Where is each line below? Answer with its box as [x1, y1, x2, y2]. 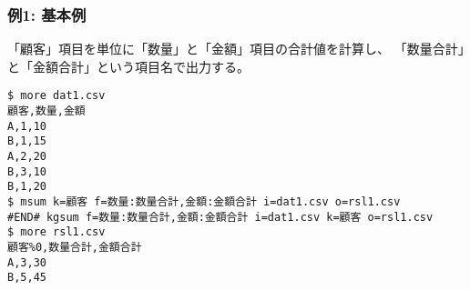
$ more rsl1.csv [7, 225, 106, 239]
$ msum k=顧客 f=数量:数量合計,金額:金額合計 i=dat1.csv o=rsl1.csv [7, 195, 401, 208]
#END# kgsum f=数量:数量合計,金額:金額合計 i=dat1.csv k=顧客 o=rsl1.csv [7, 210, 434, 224]
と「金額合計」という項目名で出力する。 [7, 56, 250, 75]
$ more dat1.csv [7, 89, 106, 103]
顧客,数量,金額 [7, 105, 86, 118]
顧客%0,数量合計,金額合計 [7, 240, 142, 254]
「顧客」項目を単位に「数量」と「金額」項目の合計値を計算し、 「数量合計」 [7, 39, 465, 58]
